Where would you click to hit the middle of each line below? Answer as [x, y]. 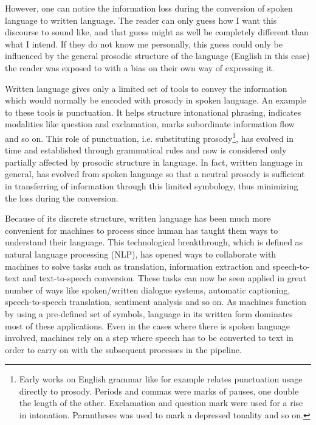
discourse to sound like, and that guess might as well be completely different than [157, 32]
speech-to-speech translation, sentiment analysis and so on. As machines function [156, 302]
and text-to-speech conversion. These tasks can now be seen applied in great [164, 278]
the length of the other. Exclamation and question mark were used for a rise [161, 403]
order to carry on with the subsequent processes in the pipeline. [123, 349]
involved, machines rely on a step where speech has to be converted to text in [149, 338]
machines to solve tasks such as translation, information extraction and [137, 266]
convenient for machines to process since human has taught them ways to [142, 230]
